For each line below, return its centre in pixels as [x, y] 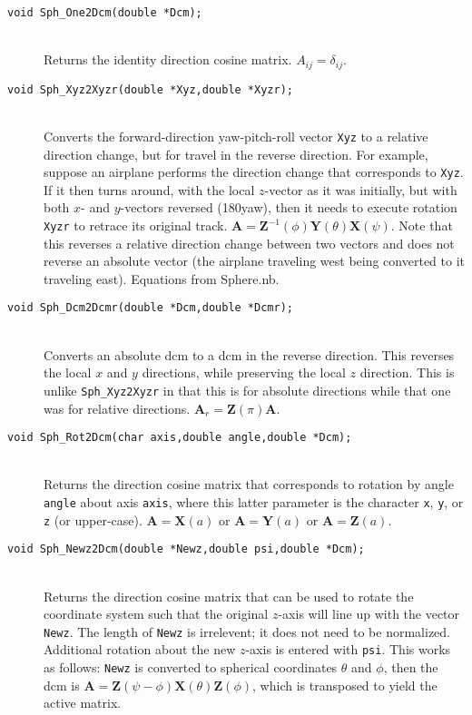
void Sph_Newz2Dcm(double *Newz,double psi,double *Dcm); [186, 549]
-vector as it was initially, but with [361, 189]
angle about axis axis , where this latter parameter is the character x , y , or [254, 502]
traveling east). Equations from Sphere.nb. [162, 278]
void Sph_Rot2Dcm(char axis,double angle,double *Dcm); [180, 438]
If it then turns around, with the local [149, 189]
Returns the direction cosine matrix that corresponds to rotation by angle [249, 484]
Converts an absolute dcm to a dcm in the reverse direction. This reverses [249, 354]
